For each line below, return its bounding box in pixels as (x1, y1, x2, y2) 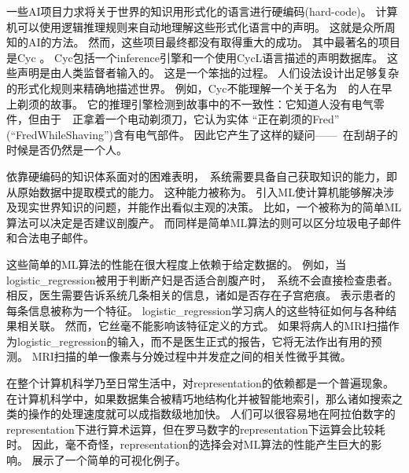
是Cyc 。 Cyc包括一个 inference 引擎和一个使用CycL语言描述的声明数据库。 (6, 49, 384, 65)
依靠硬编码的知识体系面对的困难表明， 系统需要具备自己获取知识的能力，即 (6, 167, 397, 184)
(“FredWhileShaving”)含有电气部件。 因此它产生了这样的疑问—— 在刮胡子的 (6, 126, 398, 142)
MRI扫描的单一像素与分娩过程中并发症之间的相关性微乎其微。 (31, 348, 352, 365)
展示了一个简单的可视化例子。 (31, 452, 186, 468)
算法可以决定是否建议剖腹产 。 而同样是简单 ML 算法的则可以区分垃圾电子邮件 (6, 214, 402, 230)
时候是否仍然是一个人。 (6, 141, 127, 158)
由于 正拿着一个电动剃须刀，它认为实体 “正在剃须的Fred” (39, 111, 340, 127)
